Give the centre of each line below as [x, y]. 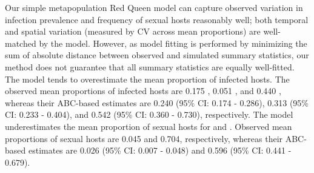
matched [21, 43]
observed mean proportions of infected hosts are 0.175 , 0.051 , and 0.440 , [143, 91]
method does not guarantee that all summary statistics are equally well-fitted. [150, 66]
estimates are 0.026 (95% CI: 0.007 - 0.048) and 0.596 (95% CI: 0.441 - [160, 150]
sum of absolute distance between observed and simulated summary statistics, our [157, 55]
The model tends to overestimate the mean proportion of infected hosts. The [147, 79]
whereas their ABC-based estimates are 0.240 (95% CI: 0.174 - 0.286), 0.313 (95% [157, 102]
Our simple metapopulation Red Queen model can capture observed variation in [154, 7]
